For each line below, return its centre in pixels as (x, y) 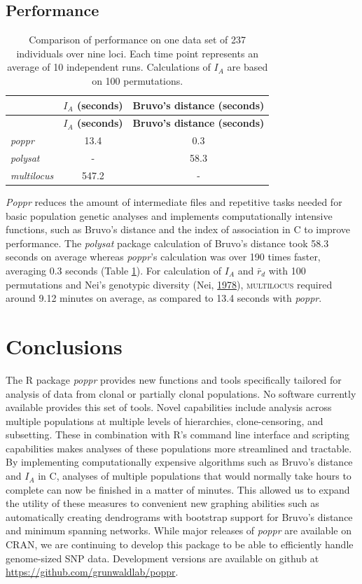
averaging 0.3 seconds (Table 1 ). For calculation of (114, 271)
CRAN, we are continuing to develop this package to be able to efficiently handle (180, 544)
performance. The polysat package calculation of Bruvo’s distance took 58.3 (167, 243)
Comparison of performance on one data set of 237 (138, 40)
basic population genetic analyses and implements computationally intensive (169, 215)
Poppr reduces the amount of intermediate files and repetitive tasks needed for (174, 202)
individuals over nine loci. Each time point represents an (137, 53)
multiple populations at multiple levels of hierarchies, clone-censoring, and (165, 420)
